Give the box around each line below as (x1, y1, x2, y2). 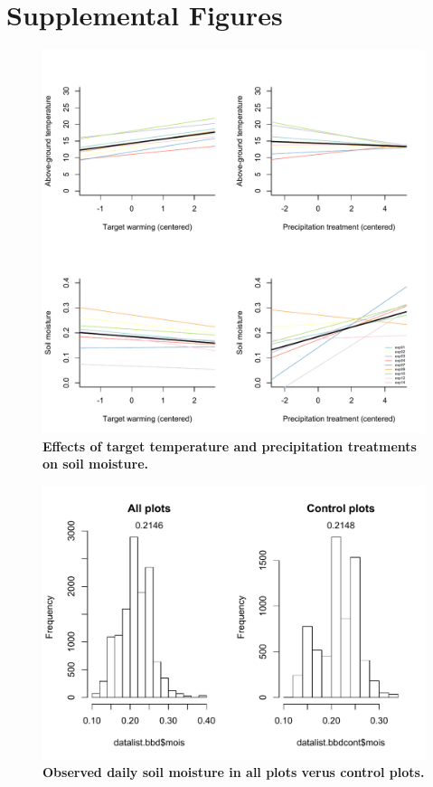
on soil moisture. (42, 454, 149, 473)
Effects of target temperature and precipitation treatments (42, 436, 417, 455)
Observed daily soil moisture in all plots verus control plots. (42, 763, 425, 782)
